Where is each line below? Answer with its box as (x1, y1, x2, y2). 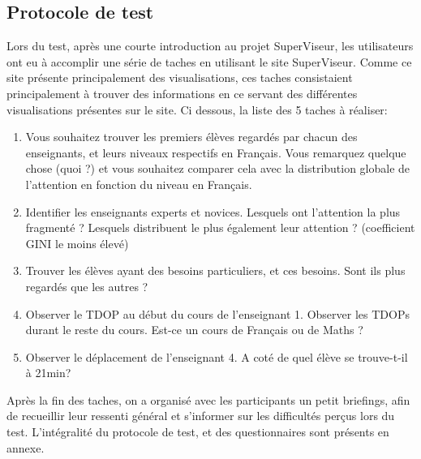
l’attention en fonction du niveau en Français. (25, 175, 252, 192)
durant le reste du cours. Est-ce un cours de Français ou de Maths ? (25, 321, 363, 338)
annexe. (6, 439, 45, 456)
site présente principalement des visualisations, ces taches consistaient (6, 69, 353, 86)
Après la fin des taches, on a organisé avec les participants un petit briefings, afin (6, 391, 410, 408)
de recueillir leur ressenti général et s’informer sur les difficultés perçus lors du (6, 407, 395, 424)
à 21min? (25, 364, 71, 381)
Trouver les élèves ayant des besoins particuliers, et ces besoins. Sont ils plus (25, 262, 406, 279)
